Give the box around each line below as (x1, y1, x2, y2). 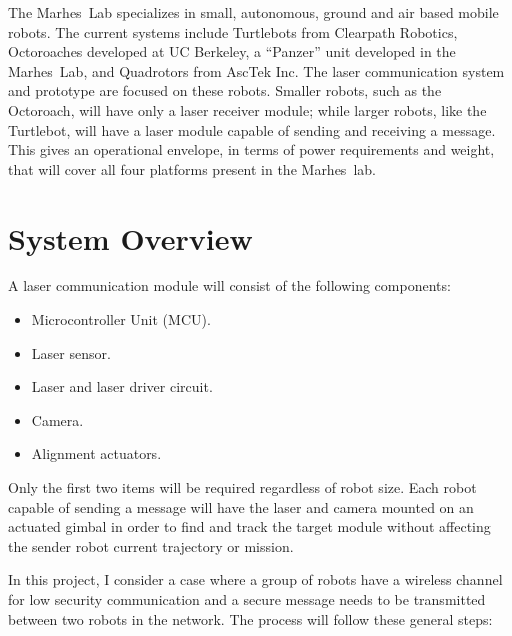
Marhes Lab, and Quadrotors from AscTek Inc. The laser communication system (8, 60, 505, 81)
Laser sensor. (31, 342, 111, 363)
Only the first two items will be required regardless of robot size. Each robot (8, 477, 477, 498)
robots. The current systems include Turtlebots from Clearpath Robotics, (8, 21, 458, 42)
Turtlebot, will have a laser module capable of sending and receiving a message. (8, 119, 496, 140)
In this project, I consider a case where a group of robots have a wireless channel (8, 569, 503, 590)
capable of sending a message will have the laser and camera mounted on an (8, 496, 474, 517)
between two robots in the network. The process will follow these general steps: (8, 608, 493, 629)
